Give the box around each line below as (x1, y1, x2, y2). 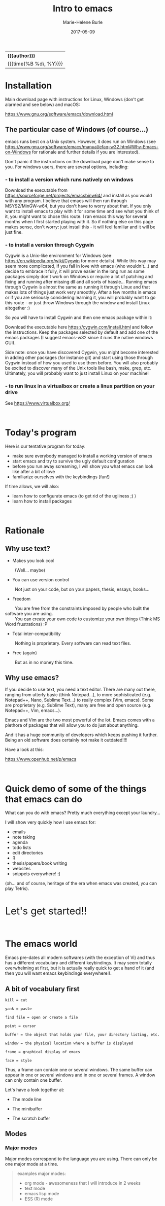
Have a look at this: (5, 746, 44, 752)
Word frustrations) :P (5, 621, 48, 627)
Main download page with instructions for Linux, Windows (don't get (5, 96, 144, 102)
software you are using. (5, 610, 53, 616)
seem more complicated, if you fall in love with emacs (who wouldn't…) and (5, 263, 159, 269)
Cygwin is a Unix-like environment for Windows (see (5, 252, 112, 259)
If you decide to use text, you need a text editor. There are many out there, (5, 686, 156, 693)
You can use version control (12, 576, 69, 582)
